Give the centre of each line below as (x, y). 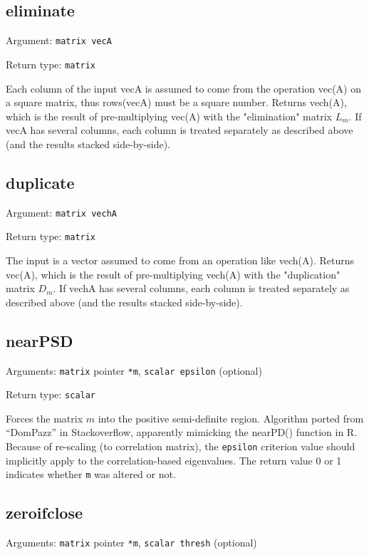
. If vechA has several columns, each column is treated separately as (201, 288)
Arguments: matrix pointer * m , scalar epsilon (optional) (134, 370)
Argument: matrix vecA (59, 40)
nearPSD (40, 340)
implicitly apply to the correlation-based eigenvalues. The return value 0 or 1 (174, 460)
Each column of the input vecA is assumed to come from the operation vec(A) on (184, 88)
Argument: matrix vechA (61, 212)
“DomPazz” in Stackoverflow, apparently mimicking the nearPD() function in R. (182, 432)
